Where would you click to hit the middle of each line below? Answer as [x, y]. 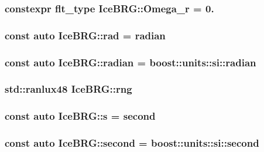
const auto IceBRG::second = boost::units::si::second [132, 143]
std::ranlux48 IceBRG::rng [68, 89]
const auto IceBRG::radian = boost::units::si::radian [131, 62]
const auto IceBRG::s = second [80, 116]
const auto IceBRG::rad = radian [85, 35]
